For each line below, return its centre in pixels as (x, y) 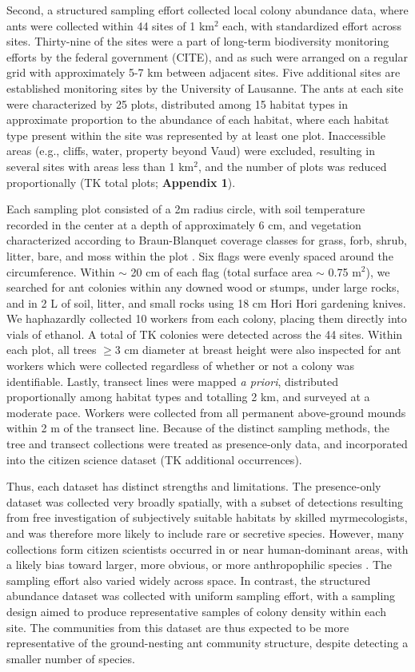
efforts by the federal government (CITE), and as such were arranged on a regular (207, 56)
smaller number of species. (71, 658)
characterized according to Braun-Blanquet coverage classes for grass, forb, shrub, (207, 240)
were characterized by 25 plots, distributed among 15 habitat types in (178, 103)
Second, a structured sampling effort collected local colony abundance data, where (207, 10)
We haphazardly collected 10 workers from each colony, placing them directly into (207, 318)
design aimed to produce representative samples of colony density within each (196, 611)
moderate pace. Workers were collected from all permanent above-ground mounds (206, 412)
